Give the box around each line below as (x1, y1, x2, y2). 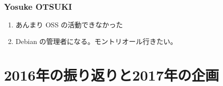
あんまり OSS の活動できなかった (15, 20, 123, 30)
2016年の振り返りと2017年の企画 (4, 64, 219, 85)
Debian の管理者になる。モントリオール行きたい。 (15, 36, 177, 46)
